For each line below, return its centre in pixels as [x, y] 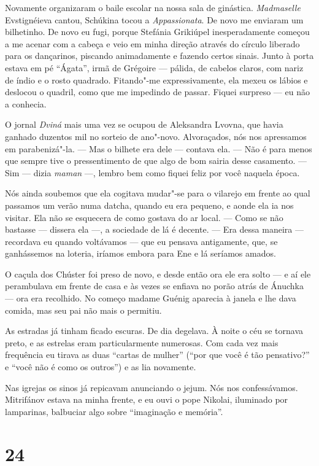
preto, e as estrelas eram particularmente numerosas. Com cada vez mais [142, 342]
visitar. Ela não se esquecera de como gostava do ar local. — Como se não [144, 217]
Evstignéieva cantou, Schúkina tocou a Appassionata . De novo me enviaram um [154, 19]
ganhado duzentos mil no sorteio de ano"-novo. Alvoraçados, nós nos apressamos [156, 136]
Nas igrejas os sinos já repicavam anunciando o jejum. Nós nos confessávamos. [152, 387]
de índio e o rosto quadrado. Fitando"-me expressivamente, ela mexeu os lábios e [156, 80]
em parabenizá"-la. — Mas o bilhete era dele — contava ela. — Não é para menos [159, 148]
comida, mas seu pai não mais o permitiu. [83, 310]
